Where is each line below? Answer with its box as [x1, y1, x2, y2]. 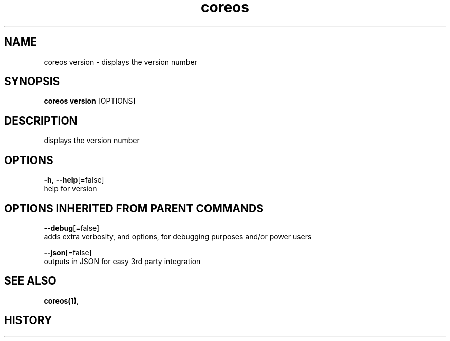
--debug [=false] [44, 223, 100, 232]
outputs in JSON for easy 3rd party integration [44, 256, 201, 266]
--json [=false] [44, 248, 92, 257]
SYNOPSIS [4, 75, 60, 88]
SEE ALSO [4, 274, 57, 288]
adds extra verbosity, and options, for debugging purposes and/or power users [44, 232, 312, 241]
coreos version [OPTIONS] [44, 96, 136, 106]
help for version [44, 184, 97, 193]
